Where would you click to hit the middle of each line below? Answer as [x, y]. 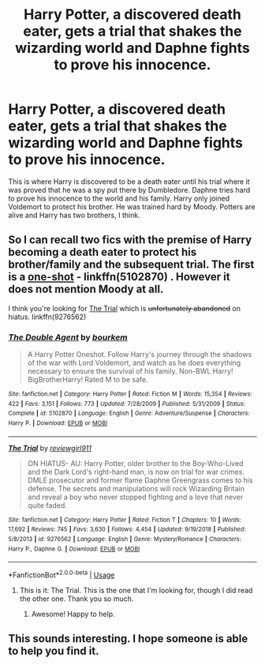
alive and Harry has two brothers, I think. [74, 215]
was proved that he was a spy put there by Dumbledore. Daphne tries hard [129, 190]
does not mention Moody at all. [86, 289]
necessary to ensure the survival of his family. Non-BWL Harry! [130, 371]
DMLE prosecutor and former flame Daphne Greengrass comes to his [140, 480]
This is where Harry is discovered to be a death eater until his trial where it [129, 181]
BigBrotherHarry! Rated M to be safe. [88, 380]
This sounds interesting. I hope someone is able [128, 639]
